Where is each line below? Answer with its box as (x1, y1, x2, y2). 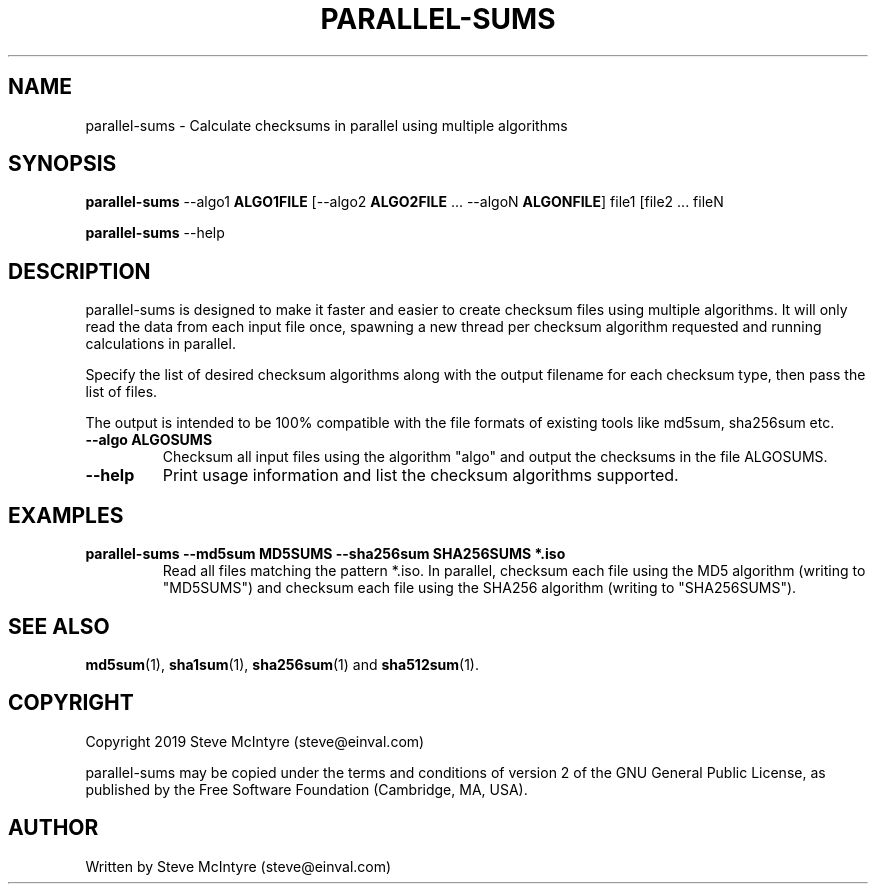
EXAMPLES (8, 502, 124, 528)
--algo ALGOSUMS (85, 431, 213, 449)
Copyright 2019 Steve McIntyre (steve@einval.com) (85, 732, 425, 750)
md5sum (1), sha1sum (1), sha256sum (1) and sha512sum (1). (85, 655, 480, 673)
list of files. (85, 383, 158, 401)
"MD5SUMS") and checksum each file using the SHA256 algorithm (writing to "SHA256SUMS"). (162, 579, 797, 597)
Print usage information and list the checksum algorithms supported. (162, 465, 679, 486)
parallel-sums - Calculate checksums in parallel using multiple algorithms (85, 116, 568, 134)
